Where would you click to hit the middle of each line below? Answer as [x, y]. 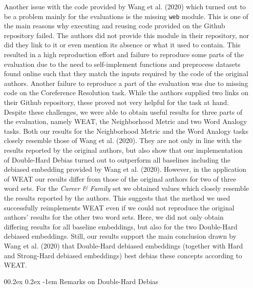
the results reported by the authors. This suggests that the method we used [117, 197]
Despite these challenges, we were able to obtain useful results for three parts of [123, 112]
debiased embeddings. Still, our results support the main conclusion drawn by [120, 236]
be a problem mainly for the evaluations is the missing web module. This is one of [126, 16]
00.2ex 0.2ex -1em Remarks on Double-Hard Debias [81, 281]
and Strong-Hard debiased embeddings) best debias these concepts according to [123, 255]
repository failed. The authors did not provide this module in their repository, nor [126, 35]
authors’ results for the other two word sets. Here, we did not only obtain [114, 217]
